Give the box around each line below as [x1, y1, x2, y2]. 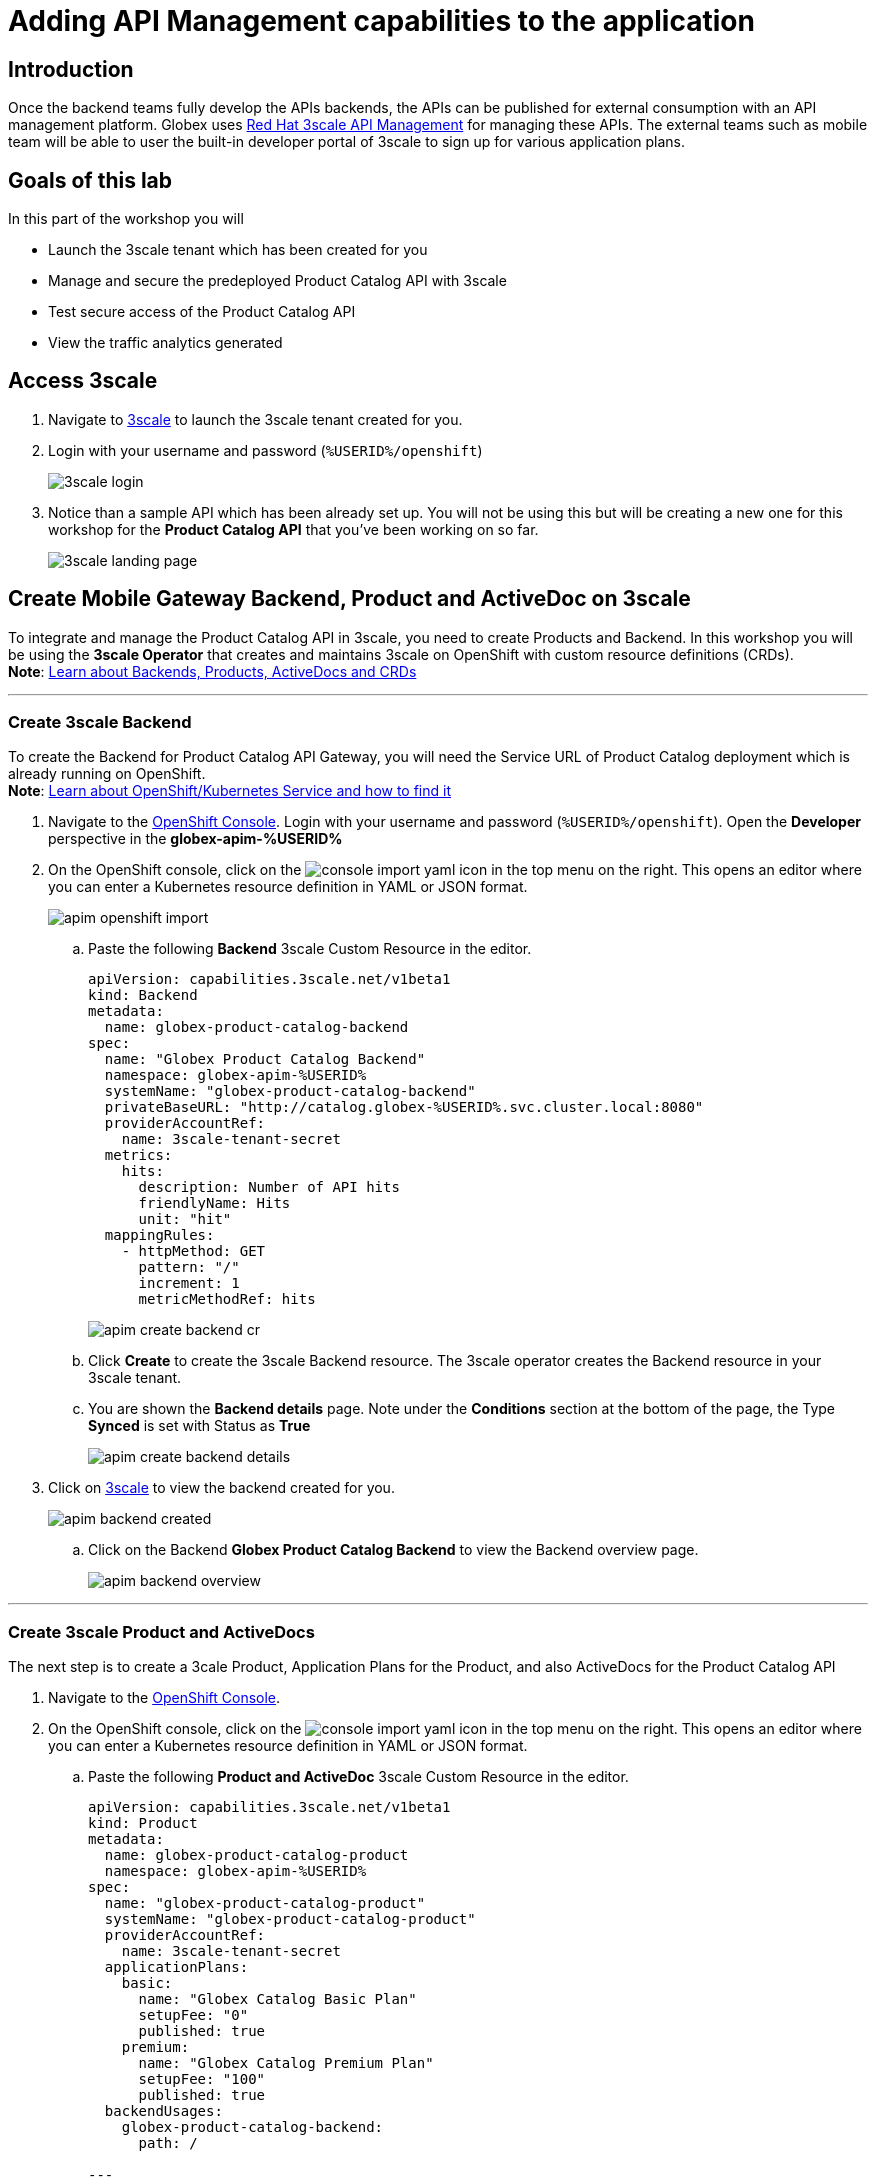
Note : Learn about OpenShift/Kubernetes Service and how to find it [8, 782, 452, 800]
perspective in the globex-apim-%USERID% [48, 830, 343, 848]
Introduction [8, 56, 134, 82]
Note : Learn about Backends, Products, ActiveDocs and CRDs [8, 662, 417, 680]
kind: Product [88, 1815, 198, 1832]
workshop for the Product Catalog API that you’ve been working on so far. [48, 520, 539, 538]
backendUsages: [104, 2103, 223, 2120]
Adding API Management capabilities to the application [8, 4, 755, 38]
